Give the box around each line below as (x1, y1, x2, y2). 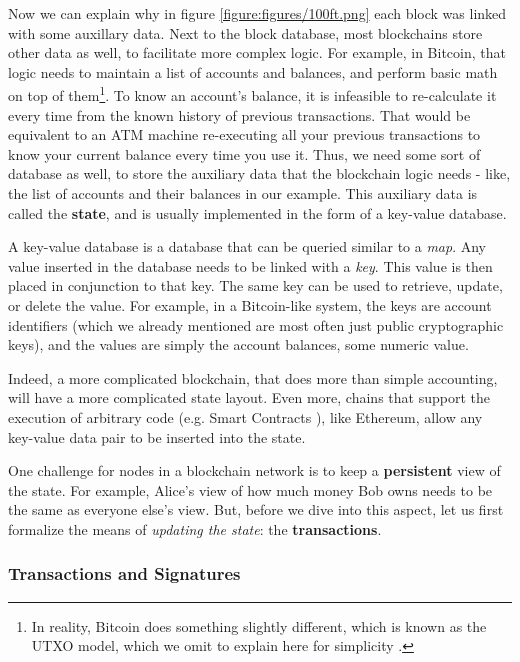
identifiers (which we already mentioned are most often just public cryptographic (8, 314, 504, 335)
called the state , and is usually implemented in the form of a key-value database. (8, 202, 507, 223)
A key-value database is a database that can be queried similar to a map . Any (8, 236, 487, 257)
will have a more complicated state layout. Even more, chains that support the (8, 387, 490, 408)
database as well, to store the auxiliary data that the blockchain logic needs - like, (8, 163, 511, 184)
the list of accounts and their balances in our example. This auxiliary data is (8, 183, 478, 203)
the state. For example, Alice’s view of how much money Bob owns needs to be (8, 479, 493, 500)
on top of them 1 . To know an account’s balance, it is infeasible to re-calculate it (8, 82, 497, 106)
